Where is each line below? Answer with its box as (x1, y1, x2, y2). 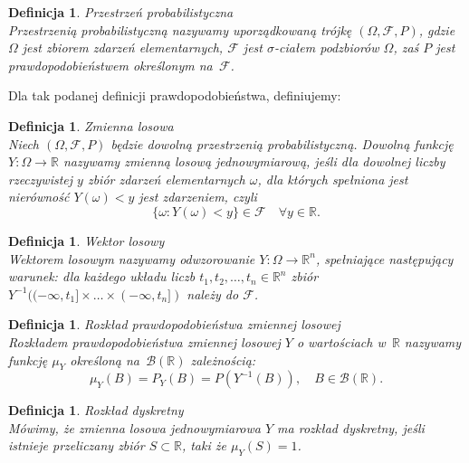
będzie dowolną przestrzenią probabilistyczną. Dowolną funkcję (110, 134, 454, 153)
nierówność (8, 187, 70, 206)
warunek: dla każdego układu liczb (8, 267, 196, 286)
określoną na (70, 350, 140, 369)
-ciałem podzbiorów (273, 38, 379, 57)
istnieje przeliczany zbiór (8, 436, 145, 455)
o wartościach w (296, 332, 386, 351)
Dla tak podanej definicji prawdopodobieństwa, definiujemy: (8, 86, 341, 105)
